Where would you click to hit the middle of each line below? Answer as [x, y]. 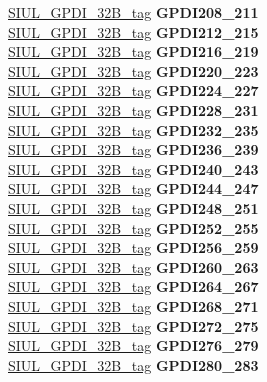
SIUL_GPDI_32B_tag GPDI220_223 [133, 70]
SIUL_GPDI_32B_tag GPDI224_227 [133, 90]
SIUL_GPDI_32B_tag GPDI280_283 [133, 364]
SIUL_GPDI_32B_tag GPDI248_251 [133, 207]
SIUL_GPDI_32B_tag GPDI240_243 [133, 168]
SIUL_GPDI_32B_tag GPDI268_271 [133, 305]
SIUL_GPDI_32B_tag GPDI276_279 [133, 345]
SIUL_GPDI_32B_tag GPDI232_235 [133, 129]
